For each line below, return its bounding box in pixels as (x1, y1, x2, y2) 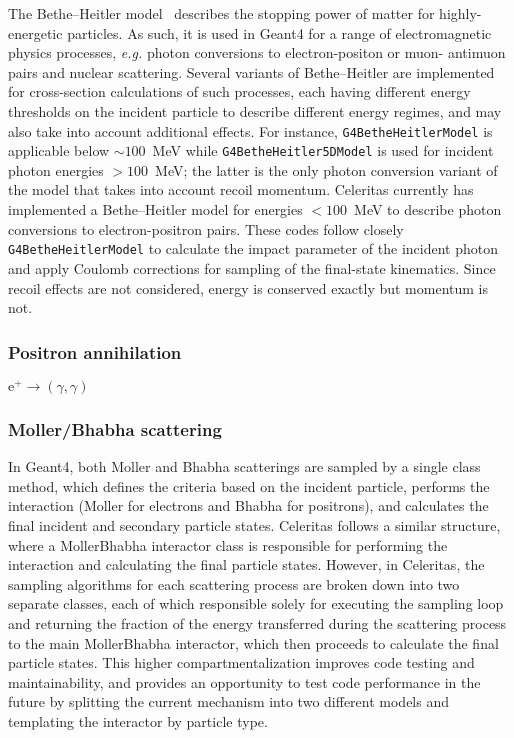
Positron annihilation (8, 339, 182, 364)
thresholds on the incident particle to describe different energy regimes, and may (8, 100, 502, 121)
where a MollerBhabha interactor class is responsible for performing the (8, 534, 448, 555)
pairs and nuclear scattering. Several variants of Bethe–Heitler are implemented (8, 61, 495, 82)
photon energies (8, 159, 104, 180)
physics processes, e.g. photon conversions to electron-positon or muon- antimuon (8, 42, 506, 63)
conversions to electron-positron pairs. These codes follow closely (8, 218, 404, 239)
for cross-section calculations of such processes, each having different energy (8, 81, 471, 102)
